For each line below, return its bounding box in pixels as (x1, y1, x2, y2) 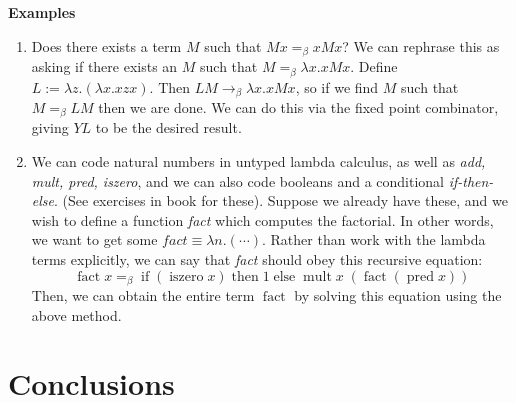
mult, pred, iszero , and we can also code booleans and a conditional (31, 170, 444, 191)
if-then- (448, 170, 494, 191)
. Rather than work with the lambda (262, 229, 486, 250)
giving (31, 117, 69, 138)
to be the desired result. (95, 117, 242, 138)
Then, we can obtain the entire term (31, 285, 255, 306)
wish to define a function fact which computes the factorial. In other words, (31, 209, 494, 230)
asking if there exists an (31, 56, 178, 77)
